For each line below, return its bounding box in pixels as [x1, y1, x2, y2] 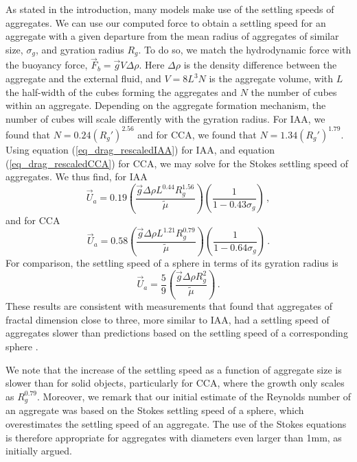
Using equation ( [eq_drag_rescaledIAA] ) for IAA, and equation [5, 142, 275, 156]
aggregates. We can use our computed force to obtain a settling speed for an [5, 15, 326, 29]
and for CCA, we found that [137, 127, 257, 141]
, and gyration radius [35, 42, 124, 56]
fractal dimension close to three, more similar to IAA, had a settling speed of [5, 312, 330, 326]
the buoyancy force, [5, 58, 88, 72]
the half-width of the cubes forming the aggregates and [5, 84, 238, 99]
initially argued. [5, 443, 72, 458]
